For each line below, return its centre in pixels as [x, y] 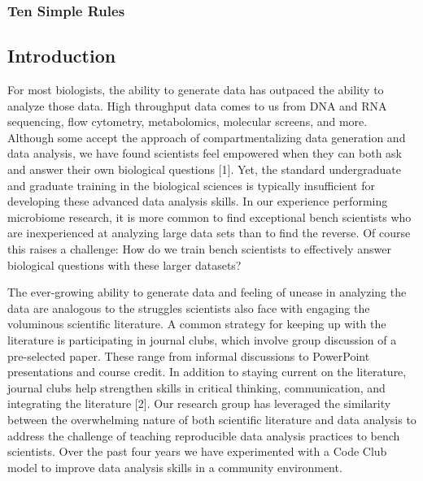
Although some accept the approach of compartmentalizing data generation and [207, 137]
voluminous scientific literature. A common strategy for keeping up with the [197, 324]
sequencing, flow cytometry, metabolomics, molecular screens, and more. [188, 121]
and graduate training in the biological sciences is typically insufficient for [191, 185]
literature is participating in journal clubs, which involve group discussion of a [202, 339]
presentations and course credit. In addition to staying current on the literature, [207, 372]
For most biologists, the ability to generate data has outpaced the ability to [196, 90]
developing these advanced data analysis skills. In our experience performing [198, 201]
